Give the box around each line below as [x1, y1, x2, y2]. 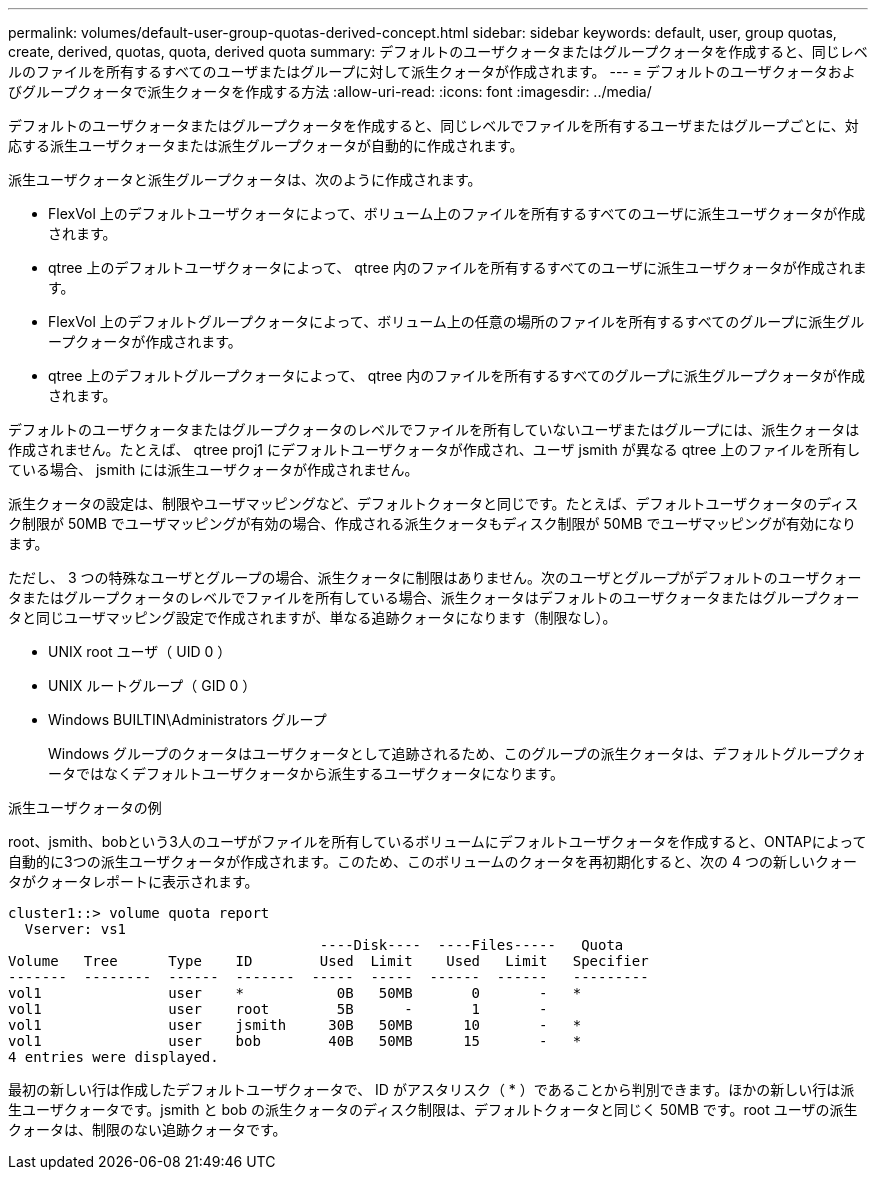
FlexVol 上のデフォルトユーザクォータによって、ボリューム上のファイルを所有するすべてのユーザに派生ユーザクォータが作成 [48, 205, 866, 222]
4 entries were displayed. [8, 1049, 219, 1065]
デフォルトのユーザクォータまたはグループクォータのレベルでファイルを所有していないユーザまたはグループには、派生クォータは [8, 421, 860, 438]
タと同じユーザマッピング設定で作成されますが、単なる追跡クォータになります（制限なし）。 [8, 609, 617, 626]
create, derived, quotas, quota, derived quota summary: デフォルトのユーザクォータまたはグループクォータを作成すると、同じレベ [8, 43, 868, 60]
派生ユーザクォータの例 [8, 799, 162, 816]
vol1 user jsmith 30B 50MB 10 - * [8, 1017, 582, 1033]
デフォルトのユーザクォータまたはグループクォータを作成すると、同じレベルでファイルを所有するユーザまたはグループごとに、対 [8, 117, 859, 134]
